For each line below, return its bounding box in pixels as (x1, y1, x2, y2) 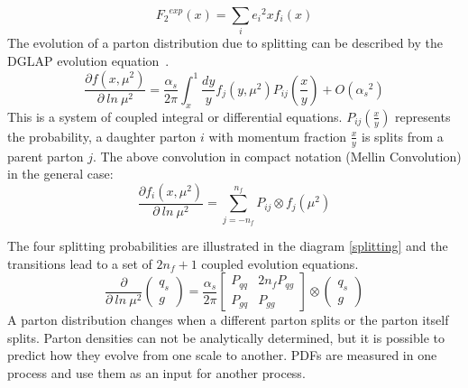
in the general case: (7, 164, 114, 183)
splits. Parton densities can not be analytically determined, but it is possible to (7, 328, 445, 346)
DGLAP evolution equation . (7, 51, 170, 69)
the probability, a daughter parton (7, 126, 197, 145)
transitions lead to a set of (7, 254, 152, 273)
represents (395, 106, 451, 125)
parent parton (7, 146, 84, 165)
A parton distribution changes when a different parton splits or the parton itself (7, 310, 449, 329)
